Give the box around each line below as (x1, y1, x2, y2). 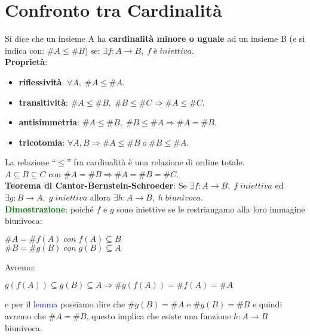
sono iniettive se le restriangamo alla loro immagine (116, 202, 305, 215)
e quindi (252, 298, 283, 310)
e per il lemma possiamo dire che (5, 298, 125, 310)
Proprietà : (5, 56, 48, 68)
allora (90, 191, 111, 204)
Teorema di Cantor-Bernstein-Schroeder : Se (5, 179, 187, 192)
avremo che (5, 310, 46, 322)
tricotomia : (19, 135, 65, 148)
